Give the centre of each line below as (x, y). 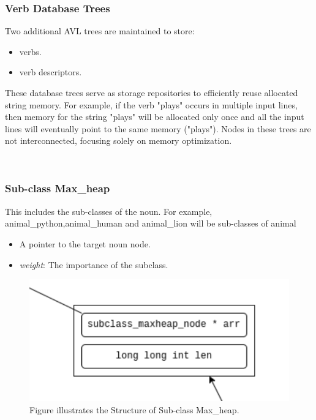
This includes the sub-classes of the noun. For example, (109, 211)
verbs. (30, 51)
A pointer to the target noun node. (85, 243)
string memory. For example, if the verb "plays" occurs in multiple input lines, (151, 104)
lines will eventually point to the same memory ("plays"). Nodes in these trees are (158, 128)
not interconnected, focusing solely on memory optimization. (118, 141)
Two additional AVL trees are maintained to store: (100, 31)
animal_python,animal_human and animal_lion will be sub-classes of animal (151, 223)
